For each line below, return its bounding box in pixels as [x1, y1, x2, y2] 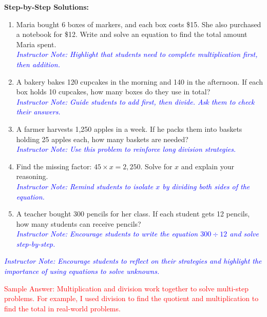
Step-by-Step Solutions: [4, 2, 89, 12]
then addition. [16, 58, 60, 69]
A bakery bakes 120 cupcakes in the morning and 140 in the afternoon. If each [16, 76, 263, 87]
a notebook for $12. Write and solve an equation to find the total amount [16, 29, 247, 39]
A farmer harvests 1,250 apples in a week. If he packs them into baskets [16, 123, 242, 134]
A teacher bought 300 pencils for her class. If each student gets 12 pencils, [16, 208, 250, 219]
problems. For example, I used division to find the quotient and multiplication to [4, 293, 259, 304]
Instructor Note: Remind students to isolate [16, 181, 154, 191]
